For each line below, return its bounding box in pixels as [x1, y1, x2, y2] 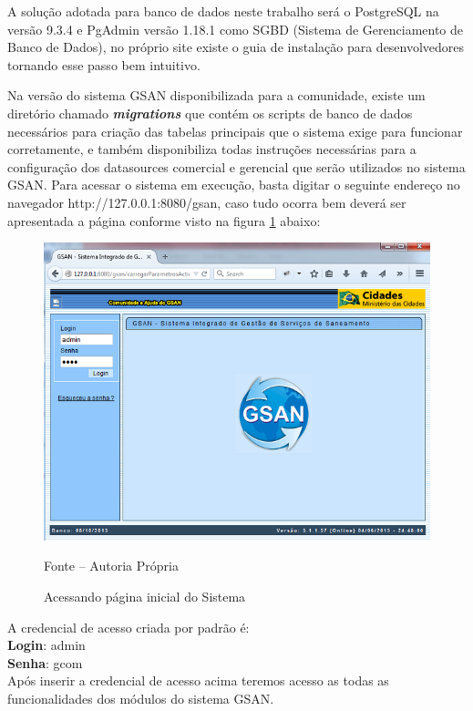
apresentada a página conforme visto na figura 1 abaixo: [7, 211, 321, 230]
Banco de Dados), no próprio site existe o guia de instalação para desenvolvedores [7, 37, 465, 57]
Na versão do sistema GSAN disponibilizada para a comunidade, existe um [7, 86, 426, 105]
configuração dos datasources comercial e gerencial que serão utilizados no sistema [7, 157, 466, 176]
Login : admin [7, 635, 86, 654]
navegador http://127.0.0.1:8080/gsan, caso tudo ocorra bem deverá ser [7, 192, 406, 211]
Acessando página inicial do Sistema [44, 586, 246, 605]
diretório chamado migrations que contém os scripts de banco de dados [7, 103, 413, 122]
